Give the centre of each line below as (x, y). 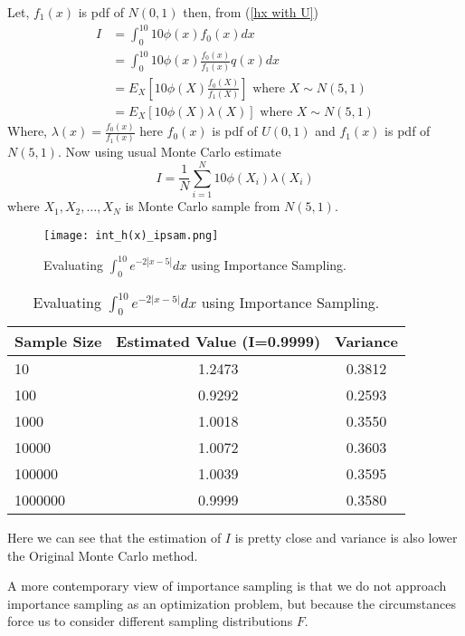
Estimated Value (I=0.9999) (218, 341)
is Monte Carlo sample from (203, 206)
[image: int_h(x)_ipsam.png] (131, 235)
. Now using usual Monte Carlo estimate (169, 152)
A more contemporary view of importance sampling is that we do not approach (227, 586)
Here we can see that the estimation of (114, 537)
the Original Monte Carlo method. (103, 555)
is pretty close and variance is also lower (346, 537)
